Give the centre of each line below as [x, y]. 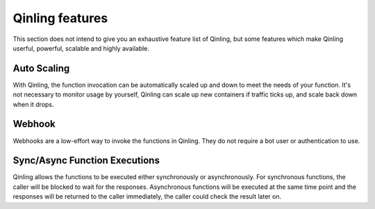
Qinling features [60, 18]
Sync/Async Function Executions [86, 161]
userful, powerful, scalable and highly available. [81, 48]
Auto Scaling [41, 68]
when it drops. [34, 104]
